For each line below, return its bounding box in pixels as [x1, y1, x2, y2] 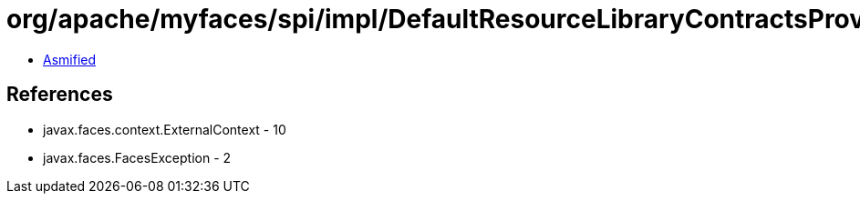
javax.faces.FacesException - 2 [43, 149, 232, 166]
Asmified [43, 51, 97, 67]
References [6, 83, 113, 106]
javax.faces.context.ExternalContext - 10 [43, 121, 286, 137]
